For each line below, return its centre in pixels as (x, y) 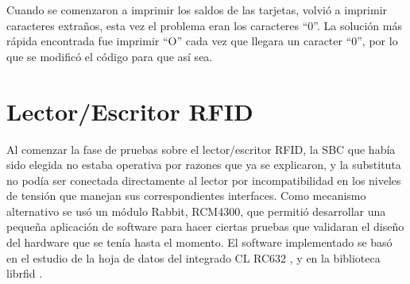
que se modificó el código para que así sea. (110, 56)
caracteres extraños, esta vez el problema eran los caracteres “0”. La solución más (204, 25)
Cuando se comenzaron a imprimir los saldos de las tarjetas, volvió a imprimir (197, 10)
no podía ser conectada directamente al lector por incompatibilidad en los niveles (204, 180)
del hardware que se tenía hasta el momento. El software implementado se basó (199, 242)
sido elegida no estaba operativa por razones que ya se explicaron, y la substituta (204, 165)
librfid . (25, 273)
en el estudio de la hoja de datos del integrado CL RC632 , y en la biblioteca (193, 257)
